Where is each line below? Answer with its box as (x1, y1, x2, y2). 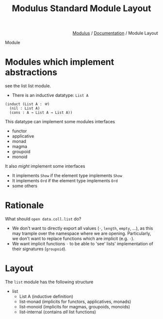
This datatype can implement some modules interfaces (5, 119, 115, 125)
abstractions (5, 67, 57, 78)
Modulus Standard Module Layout (12, 3, 151, 14)
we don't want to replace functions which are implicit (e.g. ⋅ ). (12, 236, 135, 241)
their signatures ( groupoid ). (12, 246, 66, 252)
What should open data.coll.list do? (5, 216, 81, 222)
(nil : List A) (9, 106, 40, 111)
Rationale (5, 200, 44, 211)
